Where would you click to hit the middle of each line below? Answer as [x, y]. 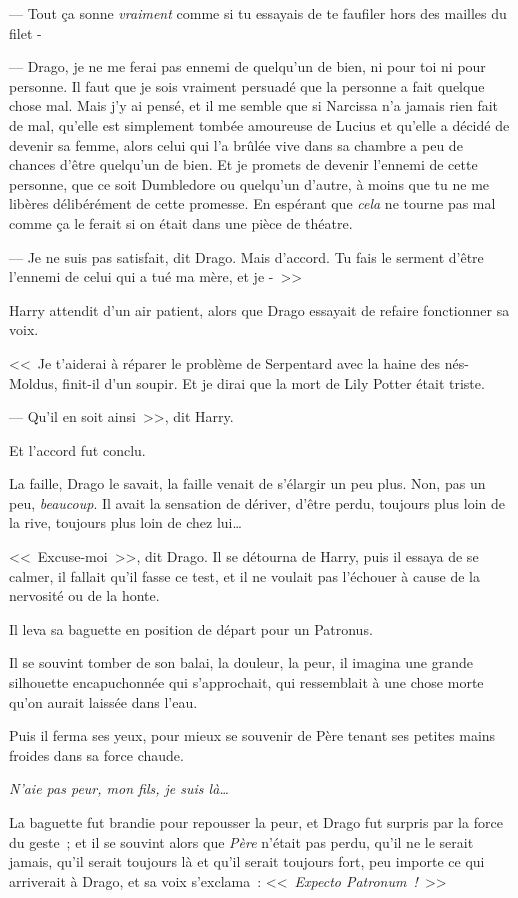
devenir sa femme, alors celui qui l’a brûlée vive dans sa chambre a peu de [236, 144]
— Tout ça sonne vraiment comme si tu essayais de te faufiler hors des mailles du [258, 13]
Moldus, [33, 382]
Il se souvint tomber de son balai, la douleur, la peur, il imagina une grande [241, 662]
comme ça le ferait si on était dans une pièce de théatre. [181, 222]
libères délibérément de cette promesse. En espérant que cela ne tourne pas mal [252, 203]
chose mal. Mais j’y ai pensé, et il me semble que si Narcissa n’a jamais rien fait [254, 105]
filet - [25, 32]
